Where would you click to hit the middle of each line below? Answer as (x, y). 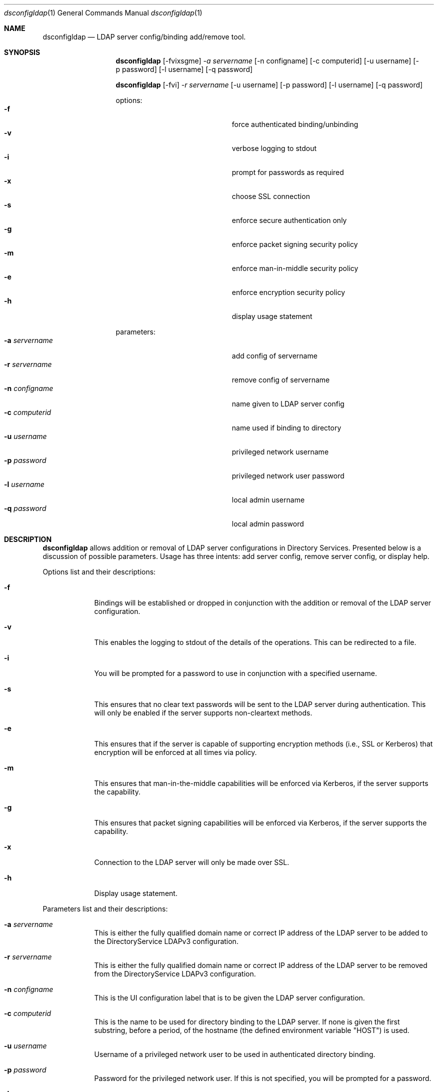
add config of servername (274, 356)
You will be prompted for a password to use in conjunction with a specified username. (235, 673)
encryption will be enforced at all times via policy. (175, 752)
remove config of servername (281, 380)
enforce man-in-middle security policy (295, 268)
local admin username (268, 500)
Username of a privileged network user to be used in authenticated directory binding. (235, 1054)
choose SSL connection (271, 196)
